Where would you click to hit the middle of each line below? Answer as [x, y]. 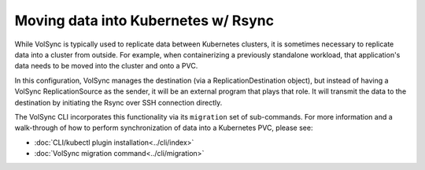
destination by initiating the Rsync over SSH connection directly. [118, 102]
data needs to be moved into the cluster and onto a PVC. [106, 66]
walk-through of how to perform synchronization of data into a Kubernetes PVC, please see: [164, 128]
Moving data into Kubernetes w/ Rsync [144, 20]
